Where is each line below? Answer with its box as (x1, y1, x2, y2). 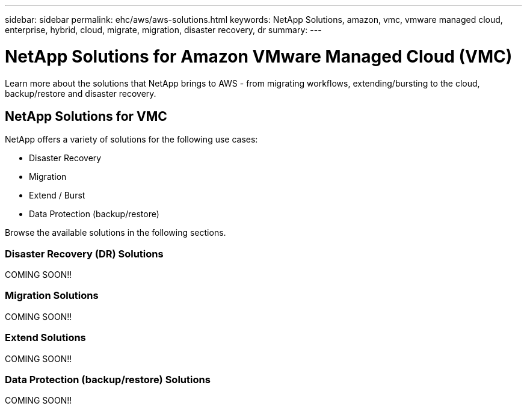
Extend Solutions (5, 331, 86, 344)
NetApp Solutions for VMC (5, 108, 167, 124)
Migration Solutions (5, 289, 99, 302)
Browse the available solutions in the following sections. (5, 227, 226, 238)
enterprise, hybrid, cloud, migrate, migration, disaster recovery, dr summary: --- (5, 25, 322, 35)
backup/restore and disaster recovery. (5, 88, 156, 99)
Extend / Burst (29, 190, 85, 201)
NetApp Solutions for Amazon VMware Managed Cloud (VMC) (5, 46, 513, 67)
